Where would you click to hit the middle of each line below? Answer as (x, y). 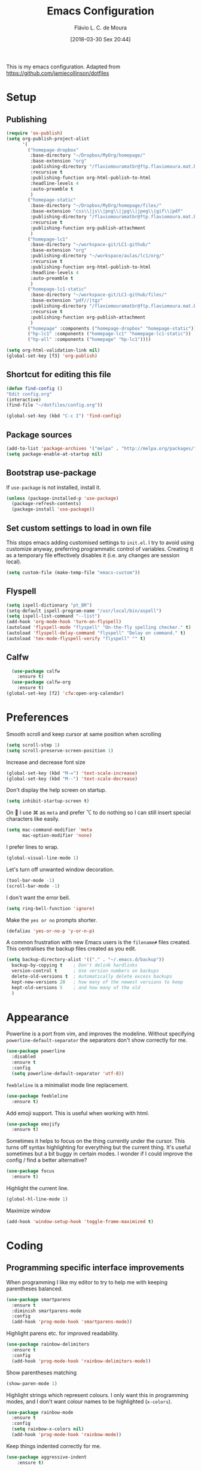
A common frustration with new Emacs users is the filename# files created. (98, 942)
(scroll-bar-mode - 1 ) (33, 886)
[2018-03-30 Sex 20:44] (100, 39)
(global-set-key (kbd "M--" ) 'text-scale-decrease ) (72, 779)
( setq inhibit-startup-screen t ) (48, 801)
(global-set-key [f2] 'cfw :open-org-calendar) (65, 694)
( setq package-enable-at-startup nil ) (54, 454)
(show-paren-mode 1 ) (32, 1383)
